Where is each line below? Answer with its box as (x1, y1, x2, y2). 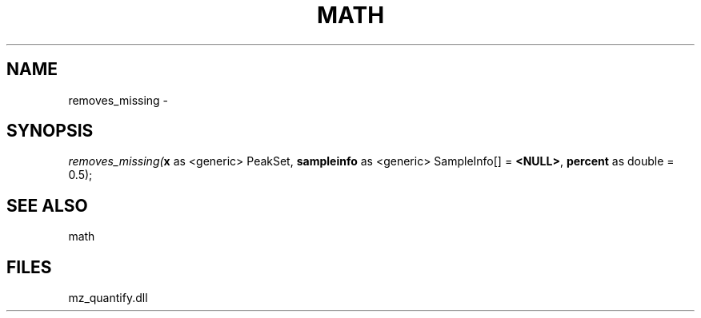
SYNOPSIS (6, 121, 94, 141)
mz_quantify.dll (68, 291, 148, 305)
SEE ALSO (6, 195, 88, 216)
